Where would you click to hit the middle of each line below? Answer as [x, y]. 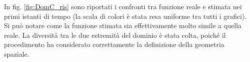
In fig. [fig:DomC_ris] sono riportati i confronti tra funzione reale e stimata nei [123, 6]
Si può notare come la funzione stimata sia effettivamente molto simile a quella [123, 25]
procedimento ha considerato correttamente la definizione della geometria [114, 44]
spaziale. [17, 54]
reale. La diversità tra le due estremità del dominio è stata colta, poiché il [115, 35]
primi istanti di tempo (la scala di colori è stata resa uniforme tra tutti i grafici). [125, 16]
